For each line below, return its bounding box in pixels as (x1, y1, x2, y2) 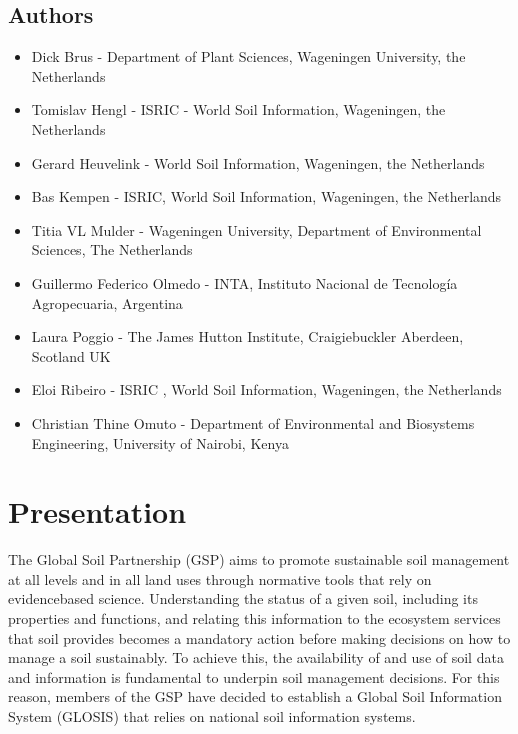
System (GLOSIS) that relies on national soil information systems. (8, 705, 416, 726)
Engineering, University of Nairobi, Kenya (31, 432, 289, 453)
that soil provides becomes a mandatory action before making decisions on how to (8, 627, 511, 648)
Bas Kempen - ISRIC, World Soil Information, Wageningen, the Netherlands (31, 186, 502, 207)
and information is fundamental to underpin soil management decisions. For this (8, 666, 500, 687)
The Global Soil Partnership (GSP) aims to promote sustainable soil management (8, 549, 510, 570)
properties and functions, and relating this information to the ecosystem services (8, 608, 501, 629)
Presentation (8, 491, 187, 532)
